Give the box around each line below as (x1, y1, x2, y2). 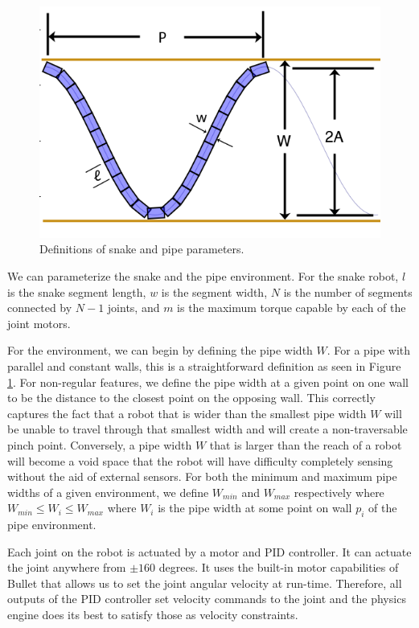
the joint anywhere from (7, 559, 126, 576)
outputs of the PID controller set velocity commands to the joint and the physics (7, 590, 406, 607)
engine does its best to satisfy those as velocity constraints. (7, 606, 298, 623)
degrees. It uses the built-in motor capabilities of (158, 559, 399, 576)
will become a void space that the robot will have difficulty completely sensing (7, 452, 393, 469)
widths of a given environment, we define (7, 483, 209, 500)
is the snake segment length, (7, 283, 146, 300)
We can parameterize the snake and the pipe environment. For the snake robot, (7, 268, 399, 284)
